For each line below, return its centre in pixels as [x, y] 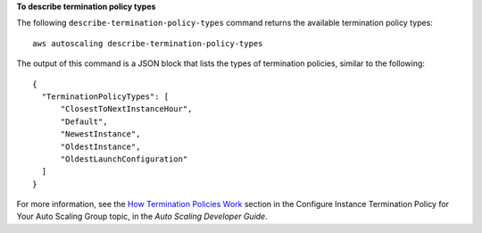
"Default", [84, 121]
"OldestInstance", [100, 146]
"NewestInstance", [100, 134]
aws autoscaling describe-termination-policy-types [148, 43]
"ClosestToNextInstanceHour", [126, 109]
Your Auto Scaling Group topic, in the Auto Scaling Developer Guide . [142, 216]
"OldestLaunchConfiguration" [124, 159]
